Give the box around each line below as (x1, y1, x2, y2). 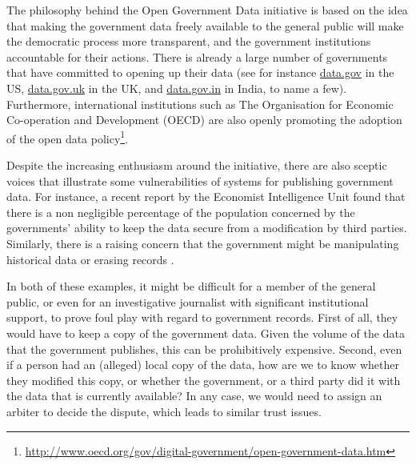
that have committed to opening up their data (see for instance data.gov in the (6, 64, 394, 81)
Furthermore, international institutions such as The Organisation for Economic (6, 95, 394, 112)
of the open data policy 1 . (6, 127, 129, 146)
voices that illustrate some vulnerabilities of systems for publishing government (6, 172, 394, 189)
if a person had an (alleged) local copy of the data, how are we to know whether (6, 356, 399, 373)
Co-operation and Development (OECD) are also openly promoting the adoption (6, 111, 402, 128)
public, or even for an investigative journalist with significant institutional (6, 293, 369, 310)
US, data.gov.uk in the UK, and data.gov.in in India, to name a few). (6, 79, 347, 96)
